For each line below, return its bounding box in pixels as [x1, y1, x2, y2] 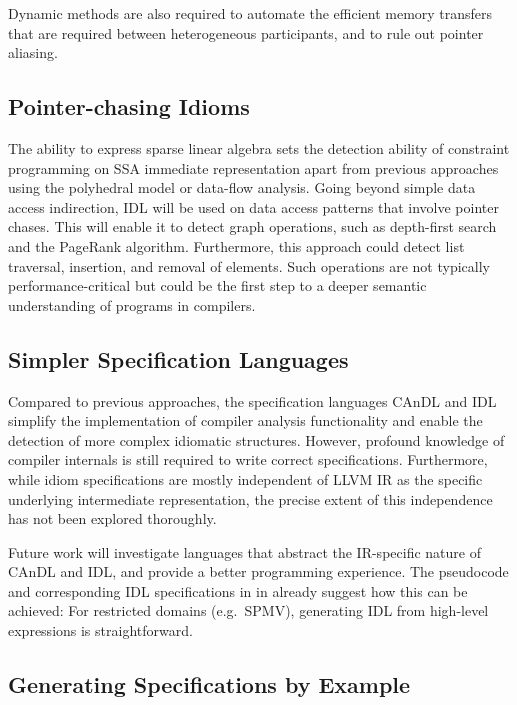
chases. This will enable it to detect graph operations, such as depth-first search [8, 216, 497, 237]
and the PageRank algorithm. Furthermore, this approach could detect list [8, 235, 465, 256]
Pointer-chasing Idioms [8, 91, 250, 122]
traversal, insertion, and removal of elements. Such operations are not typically [8, 255, 490, 276]
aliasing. [8, 42, 58, 63]
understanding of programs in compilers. [8, 294, 256, 315]
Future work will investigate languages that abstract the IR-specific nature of [8, 541, 481, 562]
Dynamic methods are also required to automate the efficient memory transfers [8, 3, 493, 23]
